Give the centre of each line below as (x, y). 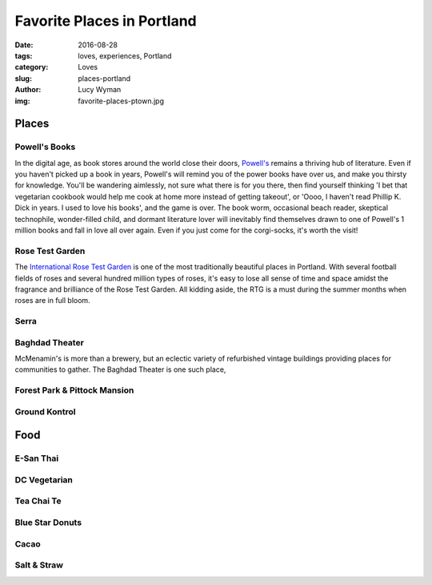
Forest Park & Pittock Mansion (74, 390)
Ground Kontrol (45, 411)
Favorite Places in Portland (106, 21)
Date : (24, 45)
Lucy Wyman (100, 90)
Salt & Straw (39, 565)
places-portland (104, 78)
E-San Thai (37, 458)
